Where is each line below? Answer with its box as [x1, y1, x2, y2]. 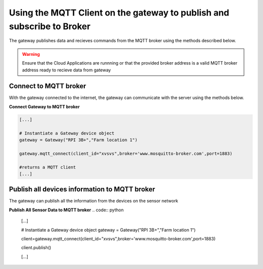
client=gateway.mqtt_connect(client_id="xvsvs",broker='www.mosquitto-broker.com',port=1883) [21, 235, 216, 241]
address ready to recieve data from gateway [22, 67, 111, 73]
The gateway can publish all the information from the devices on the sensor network [9, 198, 179, 204]
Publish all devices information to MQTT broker [9, 185, 155, 194]
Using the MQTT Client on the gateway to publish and [9, 7, 229, 18]
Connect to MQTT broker [9, 82, 86, 90]
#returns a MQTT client [19, 164, 76, 170]
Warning [22, 51, 40, 57]
